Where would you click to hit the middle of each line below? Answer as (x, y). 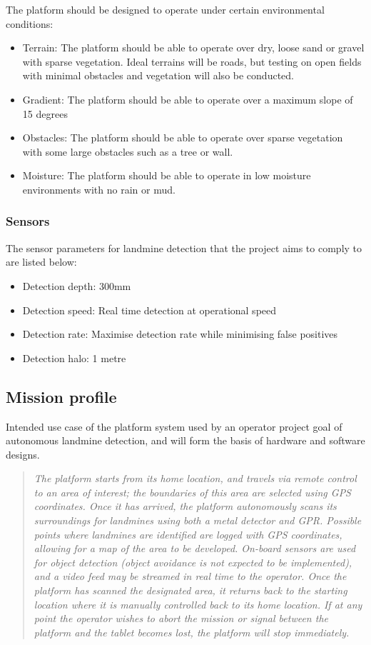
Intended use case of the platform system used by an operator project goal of (174, 426)
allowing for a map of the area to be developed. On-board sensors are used (195, 548)
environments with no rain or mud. (99, 189)
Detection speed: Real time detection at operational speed (149, 310)
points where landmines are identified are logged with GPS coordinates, (188, 534)
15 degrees (45, 113)
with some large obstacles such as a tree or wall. (128, 151)
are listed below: (41, 262)
